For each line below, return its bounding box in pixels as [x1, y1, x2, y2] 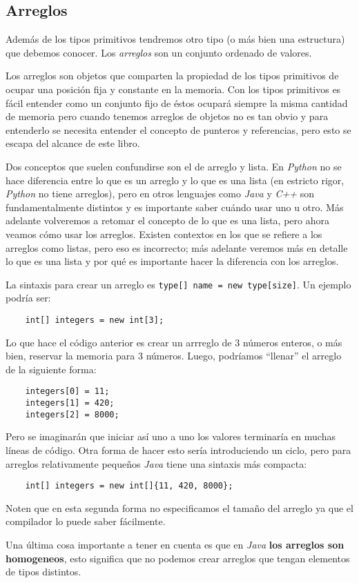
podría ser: [6, 290, 51, 305]
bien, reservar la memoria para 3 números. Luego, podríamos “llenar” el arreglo [6, 348, 342, 363]
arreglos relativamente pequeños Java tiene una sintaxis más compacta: [6, 456, 307, 471]
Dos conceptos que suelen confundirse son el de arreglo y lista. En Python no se [6, 159, 342, 173]
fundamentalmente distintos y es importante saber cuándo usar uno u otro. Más [6, 199, 344, 214]
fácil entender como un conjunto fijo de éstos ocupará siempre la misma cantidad [6, 95, 348, 110]
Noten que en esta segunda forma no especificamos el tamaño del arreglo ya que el [6, 500, 353, 515]
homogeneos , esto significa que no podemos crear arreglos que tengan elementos [6, 551, 350, 565]
